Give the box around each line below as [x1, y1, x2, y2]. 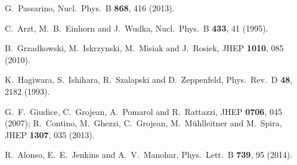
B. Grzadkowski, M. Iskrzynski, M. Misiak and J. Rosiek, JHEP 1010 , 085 [5, 42, 284, 54]
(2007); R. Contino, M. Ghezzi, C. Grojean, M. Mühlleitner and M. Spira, [5, 117, 282, 129]
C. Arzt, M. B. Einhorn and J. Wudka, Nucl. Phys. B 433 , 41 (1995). [5, 21, 268, 34]
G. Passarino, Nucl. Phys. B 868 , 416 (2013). [5, 2, 175, 14]
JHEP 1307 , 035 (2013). [5, 128, 95, 141]
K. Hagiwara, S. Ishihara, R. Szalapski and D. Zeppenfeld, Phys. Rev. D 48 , [5, 73, 293, 86]
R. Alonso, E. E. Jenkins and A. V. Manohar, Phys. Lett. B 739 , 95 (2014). [5, 148, 293, 161]
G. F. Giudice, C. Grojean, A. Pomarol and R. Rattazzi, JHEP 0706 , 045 [5, 105, 282, 117]
